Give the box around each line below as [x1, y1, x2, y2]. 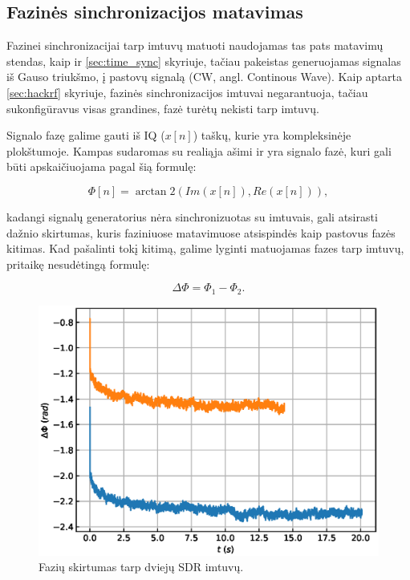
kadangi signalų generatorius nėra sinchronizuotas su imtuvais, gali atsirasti [6, 208, 378, 225]
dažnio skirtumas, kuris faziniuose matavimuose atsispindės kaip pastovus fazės [6, 224, 396, 241]
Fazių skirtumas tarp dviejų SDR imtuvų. [39, 558, 244, 575]
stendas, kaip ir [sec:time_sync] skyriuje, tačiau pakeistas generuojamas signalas [6, 52, 401, 69]
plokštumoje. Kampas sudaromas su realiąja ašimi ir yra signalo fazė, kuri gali [6, 142, 392, 159]
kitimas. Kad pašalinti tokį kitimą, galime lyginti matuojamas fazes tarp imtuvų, [6, 240, 404, 257]
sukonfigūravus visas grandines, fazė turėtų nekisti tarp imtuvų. [6, 99, 319, 116]
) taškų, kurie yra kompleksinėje [193, 127, 351, 144]
